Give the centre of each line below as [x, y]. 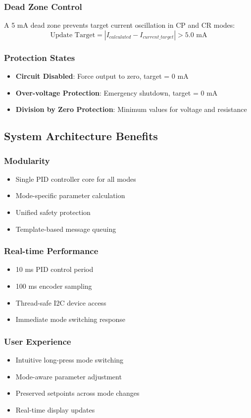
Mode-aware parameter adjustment [69, 376]
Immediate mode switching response [70, 319]
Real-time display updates [55, 409]
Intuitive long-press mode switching [70, 360]
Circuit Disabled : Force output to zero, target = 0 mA [102, 76]
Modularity [27, 160]
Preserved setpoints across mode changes [77, 393]
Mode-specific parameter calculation [70, 195]
